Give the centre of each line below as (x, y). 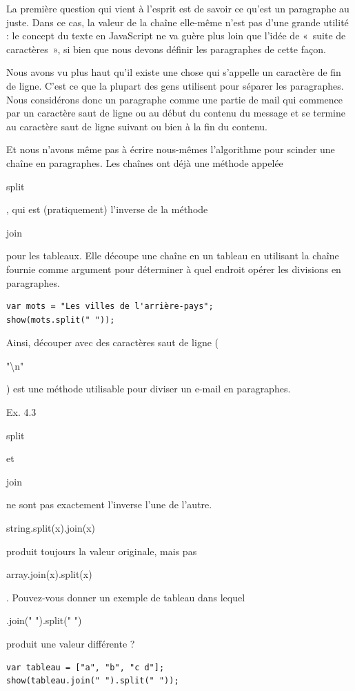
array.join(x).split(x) (49, 574)
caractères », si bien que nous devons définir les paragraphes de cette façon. (166, 49)
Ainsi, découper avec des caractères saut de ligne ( (112, 342)
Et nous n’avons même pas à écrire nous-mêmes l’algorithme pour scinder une (171, 149)
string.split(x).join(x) (51, 528)
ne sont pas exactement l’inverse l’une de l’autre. (109, 504)
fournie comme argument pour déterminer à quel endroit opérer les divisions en (174, 269)
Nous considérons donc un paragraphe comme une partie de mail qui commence (175, 99)
